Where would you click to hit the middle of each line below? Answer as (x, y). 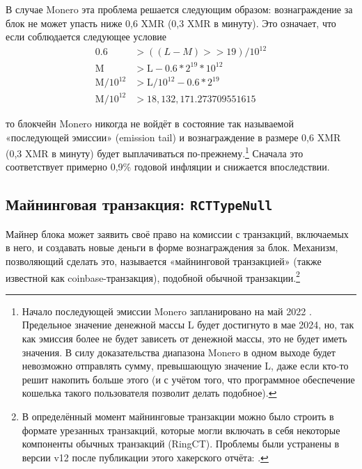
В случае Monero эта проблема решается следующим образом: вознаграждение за (179, 9)
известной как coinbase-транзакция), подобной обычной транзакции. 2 (153, 276)
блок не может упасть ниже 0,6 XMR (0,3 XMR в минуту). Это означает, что (171, 23)
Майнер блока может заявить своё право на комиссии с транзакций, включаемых (177, 233)
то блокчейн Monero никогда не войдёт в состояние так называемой (150, 123)
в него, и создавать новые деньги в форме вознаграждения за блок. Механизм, (172, 247)
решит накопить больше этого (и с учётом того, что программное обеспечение (188, 379)
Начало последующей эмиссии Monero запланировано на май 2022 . (167, 311)
